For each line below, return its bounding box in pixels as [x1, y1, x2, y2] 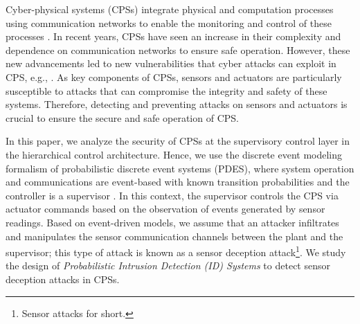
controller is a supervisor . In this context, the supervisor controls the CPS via [6, 188, 339, 202]
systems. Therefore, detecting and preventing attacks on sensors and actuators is [6, 97, 348, 111]
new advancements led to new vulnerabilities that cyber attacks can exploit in [6, 56, 336, 71]
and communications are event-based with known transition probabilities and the [6, 174, 350, 189]
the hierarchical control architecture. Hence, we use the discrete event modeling [6, 147, 343, 161]
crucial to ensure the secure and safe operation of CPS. [6, 110, 239, 125]
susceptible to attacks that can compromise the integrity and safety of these [6, 83, 327, 98]
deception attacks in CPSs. [6, 271, 120, 286]
